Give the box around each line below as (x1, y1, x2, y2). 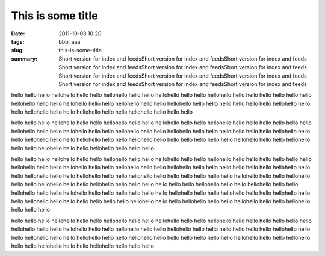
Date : (11, 30, 25, 37)
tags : (11, 38, 25, 45)
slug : (11, 47, 24, 54)
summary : (11, 55, 38, 62)
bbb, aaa (58, 38, 81, 45)
